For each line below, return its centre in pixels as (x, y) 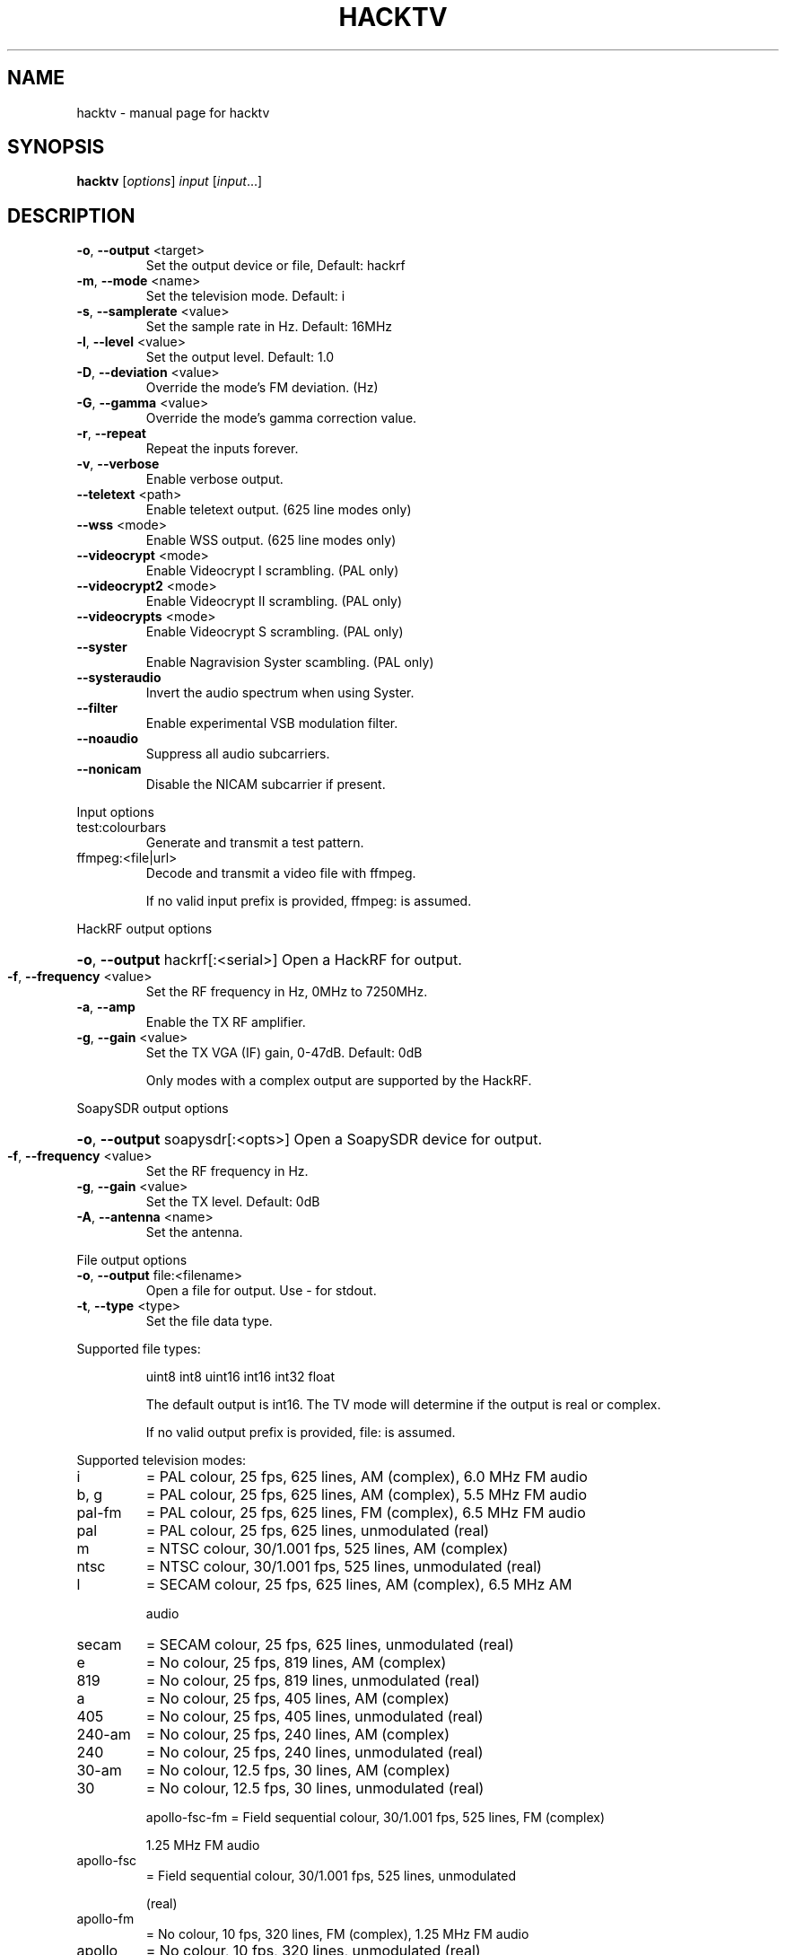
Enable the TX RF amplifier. (226, 1022)
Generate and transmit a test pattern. (255, 843)
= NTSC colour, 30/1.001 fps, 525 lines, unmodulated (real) (344, 1567)
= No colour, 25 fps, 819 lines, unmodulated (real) (313, 1681)
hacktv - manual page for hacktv (173, 112)
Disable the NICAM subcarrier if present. (266, 785)
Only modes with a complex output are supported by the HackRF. (339, 1081)
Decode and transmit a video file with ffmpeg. (281, 873)
